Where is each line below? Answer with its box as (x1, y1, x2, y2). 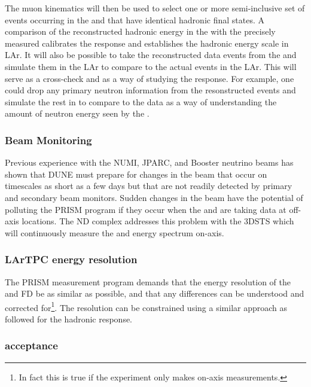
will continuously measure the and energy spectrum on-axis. (5, 226, 224, 239)
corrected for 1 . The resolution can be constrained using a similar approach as (5, 299, 288, 313)
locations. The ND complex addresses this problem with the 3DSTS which (22, 215, 294, 227)
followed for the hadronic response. (5, 312, 133, 325)
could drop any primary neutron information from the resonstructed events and (5, 84, 296, 96)
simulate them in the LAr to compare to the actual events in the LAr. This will (5, 60, 297, 72)
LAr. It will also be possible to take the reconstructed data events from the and (5, 48, 297, 61)
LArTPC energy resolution (5, 252, 138, 267)
